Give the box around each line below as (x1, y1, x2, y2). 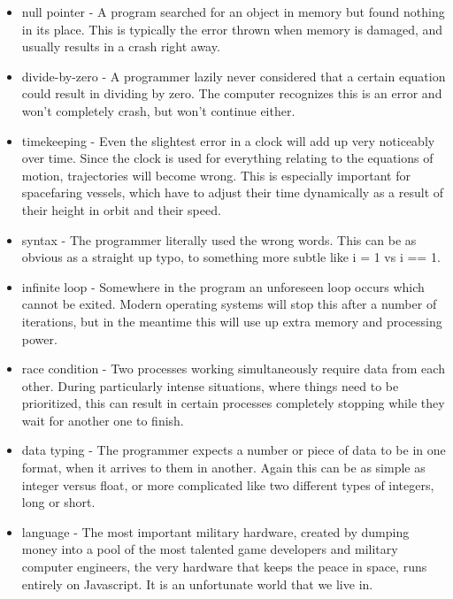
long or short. (21, 493, 96, 511)
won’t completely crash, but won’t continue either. (21, 101, 296, 119)
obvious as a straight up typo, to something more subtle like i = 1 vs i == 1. (21, 248, 441, 266)
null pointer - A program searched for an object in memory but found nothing (21, 3, 445, 20)
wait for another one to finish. (21, 411, 184, 429)
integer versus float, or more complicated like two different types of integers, (21, 475, 434, 494)
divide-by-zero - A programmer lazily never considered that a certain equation (21, 66, 446, 85)
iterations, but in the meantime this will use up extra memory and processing (21, 311, 442, 330)
